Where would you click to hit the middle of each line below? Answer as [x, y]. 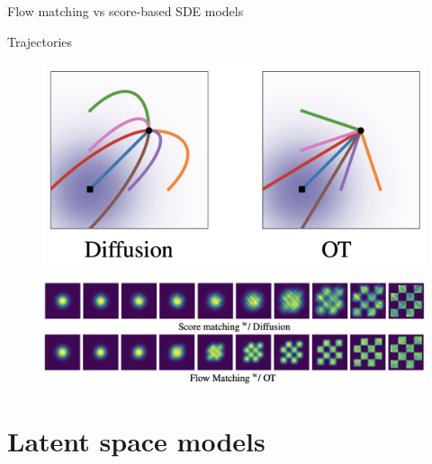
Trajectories [40, 41]
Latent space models [136, 441]
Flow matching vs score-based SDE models [126, 11]
